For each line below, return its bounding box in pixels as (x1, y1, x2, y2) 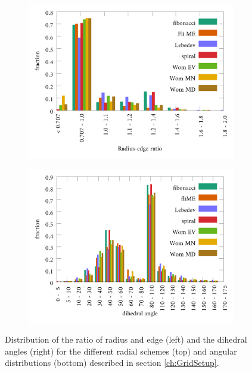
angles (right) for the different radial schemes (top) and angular (5, 344, 237, 357)
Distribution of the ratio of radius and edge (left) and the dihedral (5, 333, 247, 346)
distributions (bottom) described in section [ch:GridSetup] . (5, 356, 219, 369)
